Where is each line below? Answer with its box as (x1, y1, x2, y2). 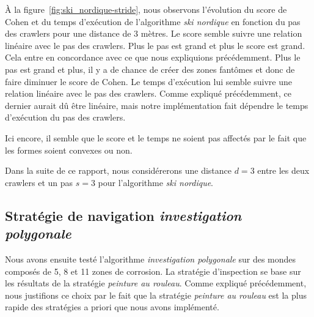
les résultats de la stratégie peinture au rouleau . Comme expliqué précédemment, (5, 277, 307, 289)
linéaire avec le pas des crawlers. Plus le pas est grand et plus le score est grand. (5, 39, 305, 51)
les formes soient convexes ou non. (5, 143, 133, 156)
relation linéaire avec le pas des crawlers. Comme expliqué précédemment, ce (5, 87, 291, 100)
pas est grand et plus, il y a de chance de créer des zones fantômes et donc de (5, 62, 295, 75)
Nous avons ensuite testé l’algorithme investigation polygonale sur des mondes (5, 252, 296, 265)
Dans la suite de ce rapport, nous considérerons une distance (5, 164, 232, 177)
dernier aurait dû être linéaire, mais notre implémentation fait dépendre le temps (5, 99, 309, 111)
